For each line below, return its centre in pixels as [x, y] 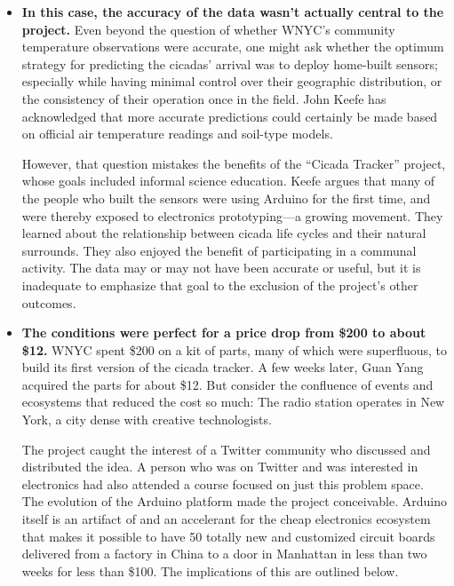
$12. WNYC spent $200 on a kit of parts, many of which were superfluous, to [235, 349]
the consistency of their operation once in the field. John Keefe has [204, 98]
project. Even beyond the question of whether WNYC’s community [208, 29]
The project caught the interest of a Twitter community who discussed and [226, 449]
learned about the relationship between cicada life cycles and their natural [224, 233]
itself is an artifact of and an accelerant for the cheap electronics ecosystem [226, 519]
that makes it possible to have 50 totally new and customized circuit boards [228, 536]
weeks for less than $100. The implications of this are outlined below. [210, 570]
